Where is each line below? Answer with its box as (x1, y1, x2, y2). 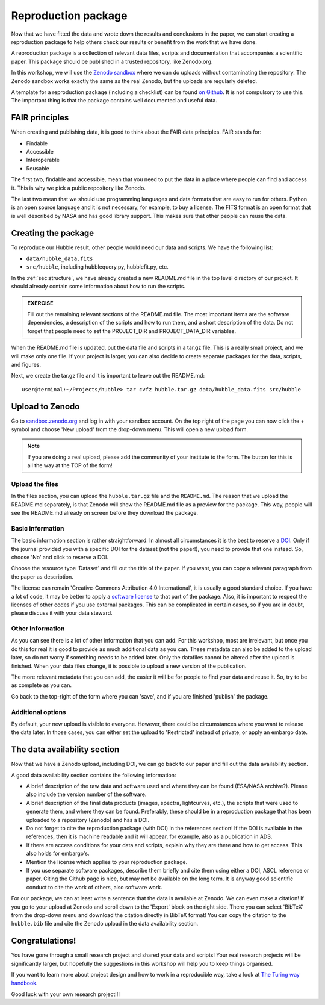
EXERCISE (27, 299, 54, 306)
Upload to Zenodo (11, 401, 80, 412)
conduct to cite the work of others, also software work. (26, 883, 162, 891)
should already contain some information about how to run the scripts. (11, 283, 186, 290)
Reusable (26, 164, 49, 172)
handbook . (11, 979, 39, 987)
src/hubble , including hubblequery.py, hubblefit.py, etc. (26, 263, 169, 270)
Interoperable (26, 157, 60, 164)
